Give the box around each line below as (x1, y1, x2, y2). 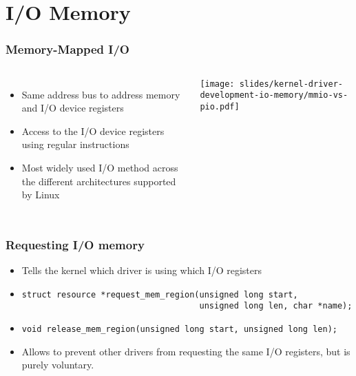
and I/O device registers (21, 101, 124, 115)
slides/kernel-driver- (239, 79, 343, 89)
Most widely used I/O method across (21, 160, 178, 174)
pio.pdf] (200, 101, 240, 112)
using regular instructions (21, 137, 129, 152)
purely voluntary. (21, 357, 94, 372)
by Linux (21, 187, 60, 202)
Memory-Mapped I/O (6, 41, 129, 58)
